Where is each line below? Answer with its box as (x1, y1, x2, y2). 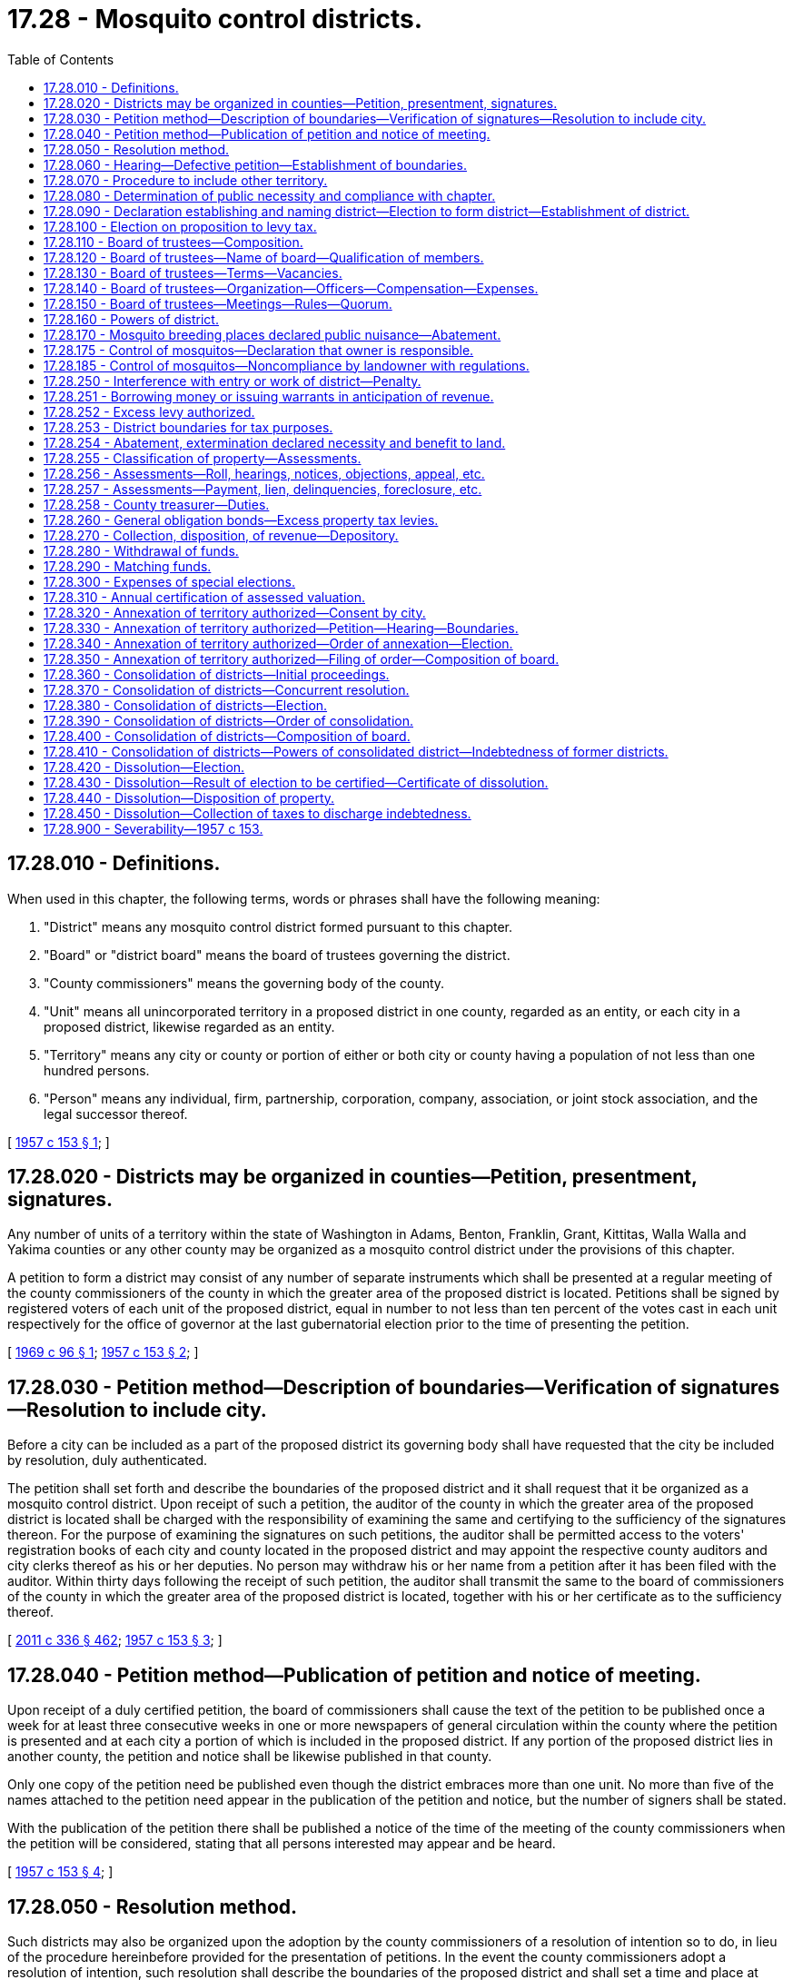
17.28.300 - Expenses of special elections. (44, 573, 295, 589)
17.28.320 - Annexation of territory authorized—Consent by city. (44, 604, 426, 620)
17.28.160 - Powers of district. (44, 311, 219, 327)
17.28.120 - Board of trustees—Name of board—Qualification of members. (44, 249, 484, 265)
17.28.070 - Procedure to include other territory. (44, 172, 328, 188)
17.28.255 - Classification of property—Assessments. (44, 450, 362, 466)
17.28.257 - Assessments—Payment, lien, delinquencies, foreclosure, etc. (44, 480, 482, 497)
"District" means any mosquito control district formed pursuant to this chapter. (44, 918, 513, 935)
